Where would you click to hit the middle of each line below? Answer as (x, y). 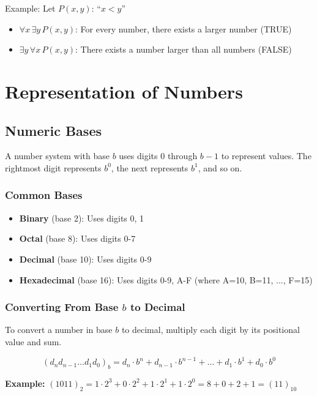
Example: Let (30, 8)
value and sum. (33, 341)
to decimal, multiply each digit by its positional (211, 330)
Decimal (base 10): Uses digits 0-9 (85, 259)
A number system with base (57, 156)
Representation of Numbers (124, 91)
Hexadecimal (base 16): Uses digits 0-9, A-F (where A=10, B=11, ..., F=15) (166, 279)
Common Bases (44, 195)
